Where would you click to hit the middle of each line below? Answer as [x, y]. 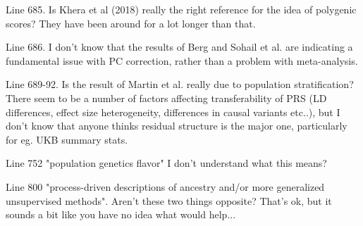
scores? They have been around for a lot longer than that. [131, 23]
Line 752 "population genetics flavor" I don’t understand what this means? [166, 163]
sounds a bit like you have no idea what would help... [121, 214]
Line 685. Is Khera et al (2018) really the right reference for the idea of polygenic [181, 9]
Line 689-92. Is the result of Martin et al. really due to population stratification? [180, 84]
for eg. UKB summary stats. [67, 139]
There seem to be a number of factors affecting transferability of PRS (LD [166, 98]
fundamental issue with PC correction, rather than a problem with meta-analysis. [182, 60]
